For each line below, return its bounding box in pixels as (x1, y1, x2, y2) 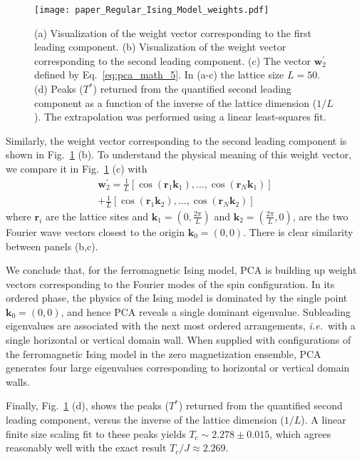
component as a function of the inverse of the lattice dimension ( (34, 95, 317, 110)
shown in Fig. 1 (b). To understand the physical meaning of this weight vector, (6, 147, 352, 162)
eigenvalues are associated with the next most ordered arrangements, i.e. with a (6, 318, 356, 333)
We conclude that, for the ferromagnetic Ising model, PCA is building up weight (6, 262, 357, 277)
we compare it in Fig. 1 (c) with (6, 161, 148, 175)
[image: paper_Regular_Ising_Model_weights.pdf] (34, 5, 269, 15)
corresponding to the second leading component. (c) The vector (34, 53, 311, 68)
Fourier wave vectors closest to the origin (6, 224, 185, 239)
